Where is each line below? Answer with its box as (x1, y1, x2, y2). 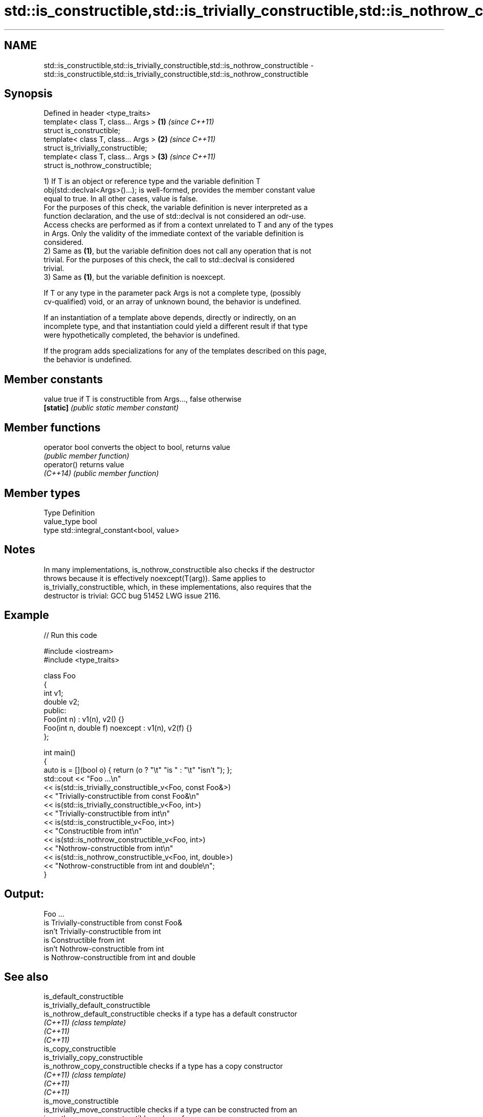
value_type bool (43, 516, 97, 526)
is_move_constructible (43, 1097, 119, 1106)
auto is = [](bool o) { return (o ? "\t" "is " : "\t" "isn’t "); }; (43, 765, 232, 774)
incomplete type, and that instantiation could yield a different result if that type (43, 322, 308, 331)
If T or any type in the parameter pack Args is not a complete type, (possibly (43, 288, 301, 298)
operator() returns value (43, 460, 124, 469)
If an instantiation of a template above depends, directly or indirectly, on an (43, 313, 296, 322)
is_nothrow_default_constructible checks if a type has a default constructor (43, 1009, 297, 1019)
